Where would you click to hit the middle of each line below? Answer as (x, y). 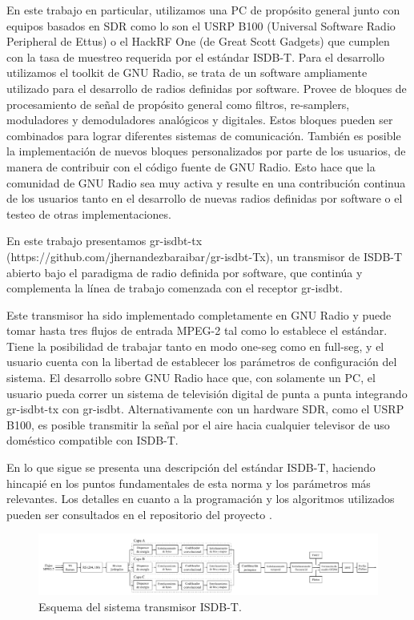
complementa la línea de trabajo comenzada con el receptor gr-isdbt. (175, 288)
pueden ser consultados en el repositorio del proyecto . (139, 514)
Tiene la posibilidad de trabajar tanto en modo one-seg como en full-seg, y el (195, 346)
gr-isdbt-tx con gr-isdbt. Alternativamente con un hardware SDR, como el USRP (205, 409)
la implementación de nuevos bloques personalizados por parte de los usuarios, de (206, 151)
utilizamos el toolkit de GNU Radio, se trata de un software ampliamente (187, 72)
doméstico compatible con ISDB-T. (92, 440)
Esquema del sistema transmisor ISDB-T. (140, 606)
